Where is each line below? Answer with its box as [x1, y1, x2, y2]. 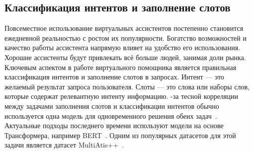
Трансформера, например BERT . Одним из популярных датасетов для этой [4, 130, 236, 140]
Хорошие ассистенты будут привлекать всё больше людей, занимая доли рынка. [4, 52, 246, 62]
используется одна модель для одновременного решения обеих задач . [4, 110, 217, 121]
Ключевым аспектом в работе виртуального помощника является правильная [4, 62, 237, 72]
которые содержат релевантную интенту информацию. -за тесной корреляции [4, 91, 238, 101]
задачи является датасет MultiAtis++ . [4, 140, 124, 150]
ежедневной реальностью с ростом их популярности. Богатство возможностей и [4, 32, 247, 43]
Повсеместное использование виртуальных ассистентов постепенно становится [4, 23, 244, 33]
